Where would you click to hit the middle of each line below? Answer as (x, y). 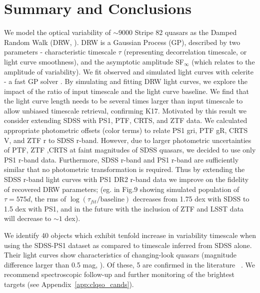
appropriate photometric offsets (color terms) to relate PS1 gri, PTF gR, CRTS (126, 130)
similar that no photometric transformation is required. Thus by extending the (124, 169)
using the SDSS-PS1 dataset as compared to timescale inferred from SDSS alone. (128, 245)
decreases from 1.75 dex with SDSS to (191, 199)
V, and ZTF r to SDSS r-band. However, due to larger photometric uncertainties (128, 140)
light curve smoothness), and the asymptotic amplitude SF (94, 61)
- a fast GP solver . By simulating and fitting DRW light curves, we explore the (126, 81)
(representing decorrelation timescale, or (185, 52)
